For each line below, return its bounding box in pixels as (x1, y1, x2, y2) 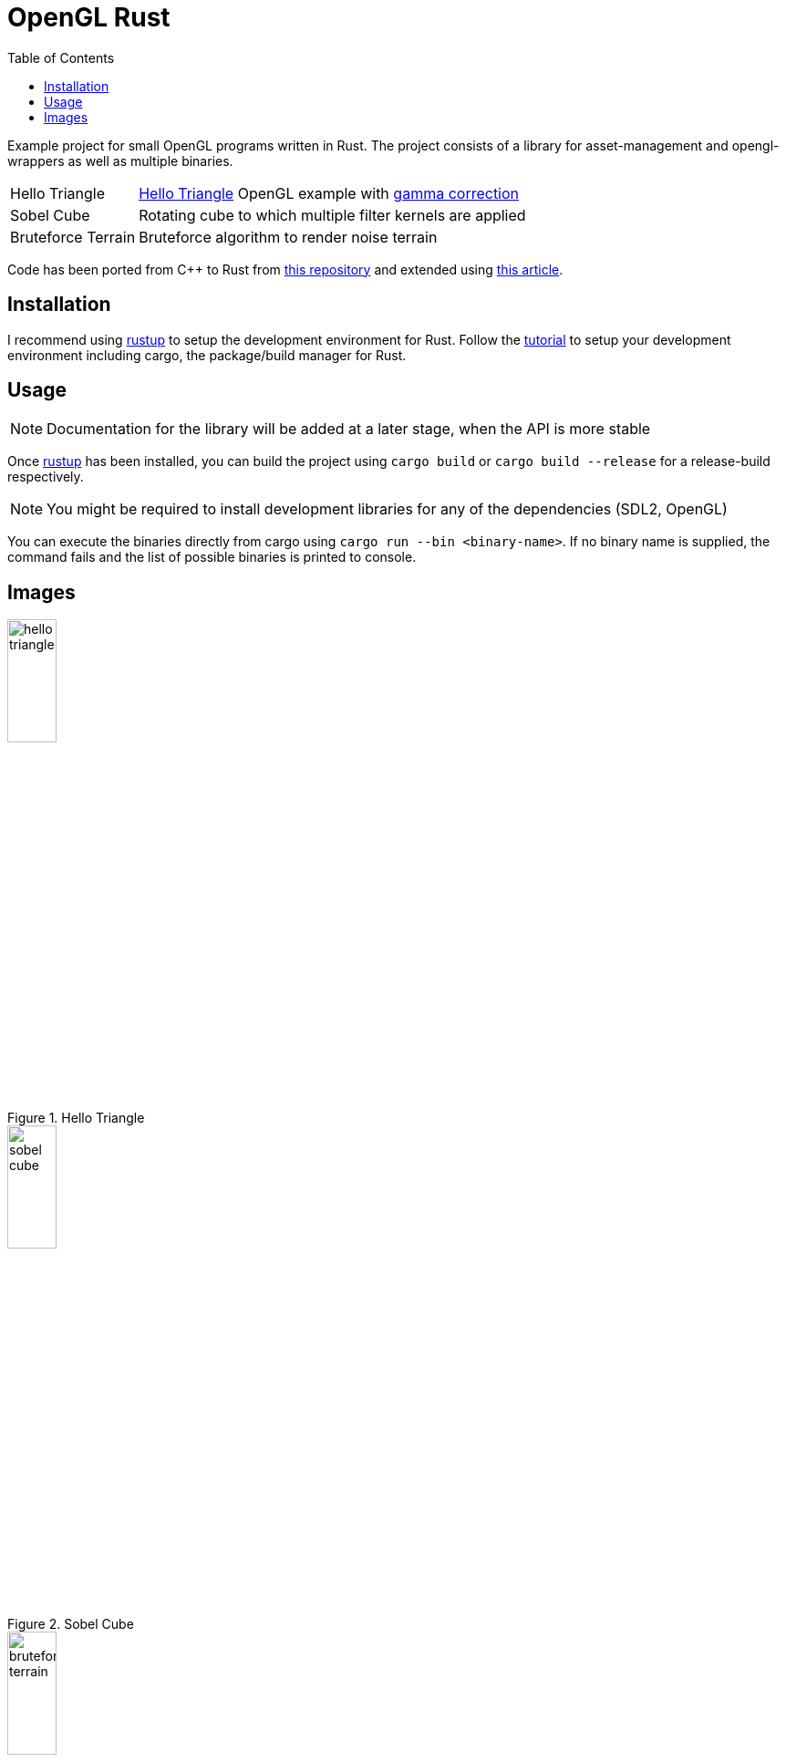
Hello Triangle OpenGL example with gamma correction (139, 183, 520, 202)
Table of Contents (7, 49, 115, 66)
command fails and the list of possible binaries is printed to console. (7, 549, 417, 565)
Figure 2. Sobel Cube (7, 1616, 134, 1632)
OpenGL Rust (7, 2, 171, 33)
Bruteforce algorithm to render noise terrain (139, 227, 438, 246)
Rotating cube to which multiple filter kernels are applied (139, 205, 526, 224)
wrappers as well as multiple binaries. (7, 152, 233, 169)
